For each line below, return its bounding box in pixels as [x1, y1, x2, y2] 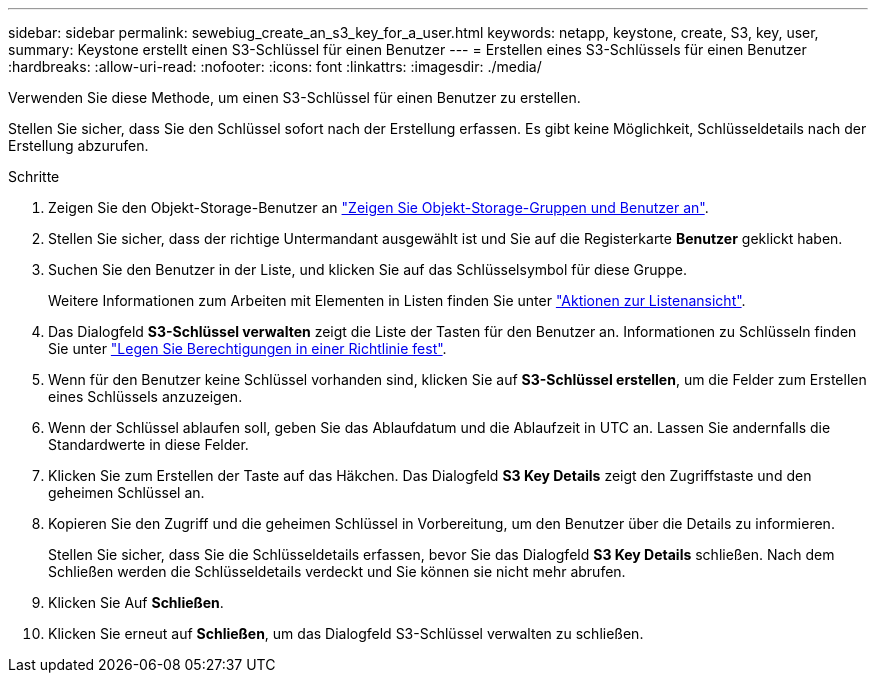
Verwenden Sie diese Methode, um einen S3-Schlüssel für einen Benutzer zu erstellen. [8, 89, 581, 106]
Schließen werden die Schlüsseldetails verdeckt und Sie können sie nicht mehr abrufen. [48, 563, 626, 580]
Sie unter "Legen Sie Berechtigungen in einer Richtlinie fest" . [48, 340, 447, 357]
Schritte [8, 168, 60, 185]
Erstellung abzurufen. [8, 137, 149, 154]
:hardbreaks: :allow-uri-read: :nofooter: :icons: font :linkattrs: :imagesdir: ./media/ [8, 58, 542, 75]
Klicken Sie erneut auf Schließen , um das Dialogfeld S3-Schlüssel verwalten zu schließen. [48, 625, 644, 642]
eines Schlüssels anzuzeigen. [48, 388, 243, 405]
